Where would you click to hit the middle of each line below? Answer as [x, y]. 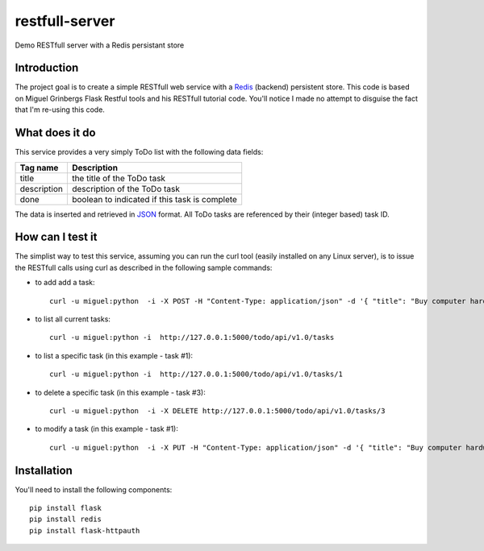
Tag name [39, 168]
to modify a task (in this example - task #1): [107, 429]
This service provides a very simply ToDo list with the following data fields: [139, 152]
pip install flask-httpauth [85, 530]
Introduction [47, 68]
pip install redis [66, 519]
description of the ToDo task [126, 188]
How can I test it [56, 237]
